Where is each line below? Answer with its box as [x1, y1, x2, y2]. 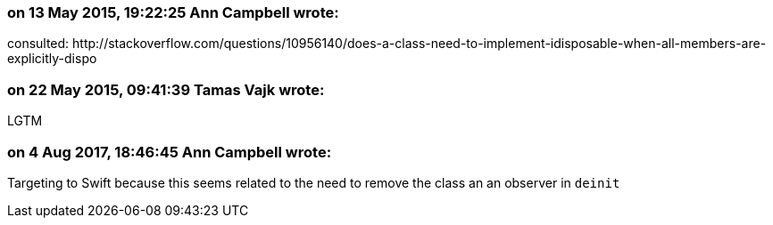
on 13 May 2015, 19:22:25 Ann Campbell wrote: [7, 4, 339, 21]
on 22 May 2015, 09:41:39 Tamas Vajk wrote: [7, 80, 325, 99]
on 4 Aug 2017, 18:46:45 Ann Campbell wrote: [7, 142, 332, 161]
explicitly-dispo [7, 51, 97, 67]
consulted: [7, 36, 70, 52]
